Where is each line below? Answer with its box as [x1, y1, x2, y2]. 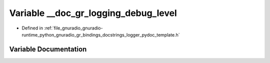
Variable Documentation [9, 45, 87, 53]
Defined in [21, 25, 43, 31]
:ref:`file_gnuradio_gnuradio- [44, 25, 103, 31]
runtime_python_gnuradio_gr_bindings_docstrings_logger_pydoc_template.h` [21, 31, 180, 37]
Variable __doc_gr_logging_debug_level [9, 7, 177, 18]
